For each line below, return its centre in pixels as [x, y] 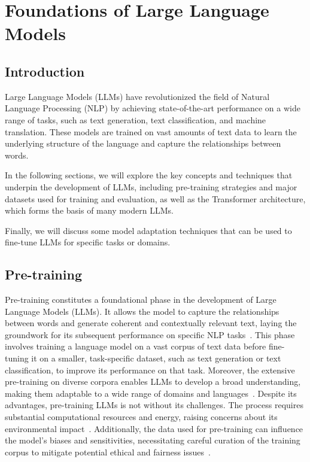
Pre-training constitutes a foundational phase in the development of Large [141, 300]
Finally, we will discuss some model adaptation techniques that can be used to [148, 230]
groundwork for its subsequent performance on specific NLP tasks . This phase [150, 334]
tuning [17, 358]
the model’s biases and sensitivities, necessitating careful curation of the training [153, 440]
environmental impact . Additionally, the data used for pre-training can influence [154, 428]
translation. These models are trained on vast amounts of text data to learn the [151, 131]
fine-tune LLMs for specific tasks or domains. [88, 242]
